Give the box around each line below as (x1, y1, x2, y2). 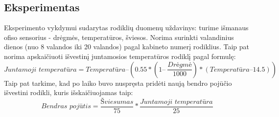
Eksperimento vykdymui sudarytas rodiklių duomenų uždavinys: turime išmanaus (4, 22, 249, 33)
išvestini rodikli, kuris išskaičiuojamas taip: (4, 87, 133, 97)
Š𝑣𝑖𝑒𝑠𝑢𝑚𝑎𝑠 (100, 98, 134, 105)
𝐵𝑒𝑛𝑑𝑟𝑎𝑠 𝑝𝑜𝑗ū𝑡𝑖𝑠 (41, 103, 91, 110)
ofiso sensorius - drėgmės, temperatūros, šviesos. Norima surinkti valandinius (4, 32, 234, 42)
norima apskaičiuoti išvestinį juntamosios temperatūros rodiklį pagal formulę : (4, 51, 236, 61)
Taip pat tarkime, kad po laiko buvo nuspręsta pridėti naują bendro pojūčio (4, 78, 232, 88)
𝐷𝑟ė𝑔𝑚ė (167, 61, 192, 69)
